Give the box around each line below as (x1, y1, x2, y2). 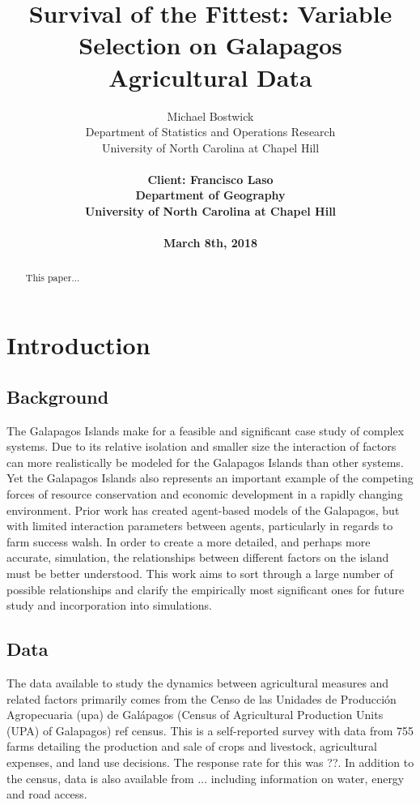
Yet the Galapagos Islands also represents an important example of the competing (6, 469, 414, 486)
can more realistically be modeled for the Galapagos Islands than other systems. (6, 453, 404, 470)
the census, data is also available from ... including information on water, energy (6, 769, 405, 786)
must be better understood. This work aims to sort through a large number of (6, 565, 393, 582)
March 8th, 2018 (163, 234, 258, 251)
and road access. (6, 786, 87, 803)
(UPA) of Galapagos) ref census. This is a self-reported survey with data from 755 (6, 722, 414, 739)
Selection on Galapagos (78, 28, 342, 62)
